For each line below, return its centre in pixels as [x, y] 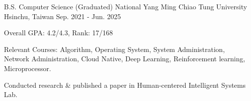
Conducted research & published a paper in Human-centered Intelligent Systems [125, 85]
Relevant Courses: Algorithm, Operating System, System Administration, [114, 49]
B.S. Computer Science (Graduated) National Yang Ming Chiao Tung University [125, 6]
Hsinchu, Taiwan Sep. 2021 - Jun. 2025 [62, 16]
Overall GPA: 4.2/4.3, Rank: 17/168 [58, 33]
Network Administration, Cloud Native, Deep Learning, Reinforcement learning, [125, 59]
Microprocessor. [28, 68]
